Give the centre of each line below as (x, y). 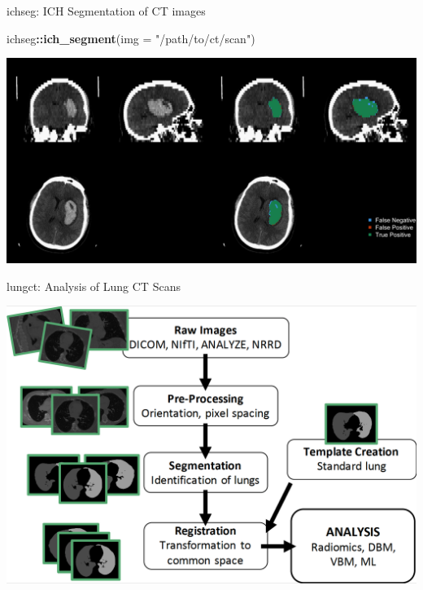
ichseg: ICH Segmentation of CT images (106, 11)
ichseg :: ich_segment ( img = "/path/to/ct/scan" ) (131, 38)
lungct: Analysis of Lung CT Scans (94, 286)
